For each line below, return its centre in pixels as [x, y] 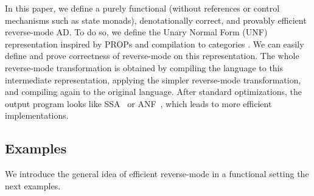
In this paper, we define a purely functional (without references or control [142, 8]
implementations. [37, 115]
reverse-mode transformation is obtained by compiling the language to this [144, 67]
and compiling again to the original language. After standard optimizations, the [153, 92]
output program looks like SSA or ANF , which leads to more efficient [138, 103]
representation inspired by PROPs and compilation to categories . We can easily [155, 44]
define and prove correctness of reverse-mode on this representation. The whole [152, 56]
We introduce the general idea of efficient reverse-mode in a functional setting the [157, 174]
